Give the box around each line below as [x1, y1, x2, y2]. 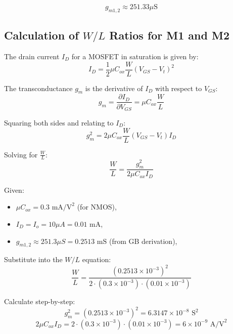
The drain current [4, 51, 60, 61]
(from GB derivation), [109, 235, 177, 246]
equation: [82, 254, 111, 265]
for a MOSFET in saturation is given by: [71, 51, 199, 61]
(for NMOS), [77, 201, 117, 212]
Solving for [4, 149, 38, 159]
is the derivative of [85, 82, 143, 93]
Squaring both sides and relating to [4, 117, 114, 128]
